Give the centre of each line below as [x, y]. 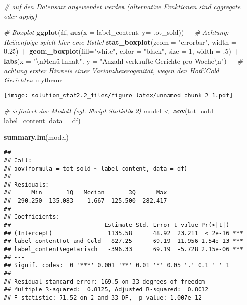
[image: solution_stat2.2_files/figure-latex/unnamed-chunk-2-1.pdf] [118, 95]
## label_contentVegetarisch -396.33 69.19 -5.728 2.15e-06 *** [123, 249]
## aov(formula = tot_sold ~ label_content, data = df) [96, 169]
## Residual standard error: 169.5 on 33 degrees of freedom [105, 281]
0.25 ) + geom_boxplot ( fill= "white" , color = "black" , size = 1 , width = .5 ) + [122, 51]
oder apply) [21, 16]
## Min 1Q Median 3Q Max [85, 193]
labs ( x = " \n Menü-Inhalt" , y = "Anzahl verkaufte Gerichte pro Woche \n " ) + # [123, 60]
